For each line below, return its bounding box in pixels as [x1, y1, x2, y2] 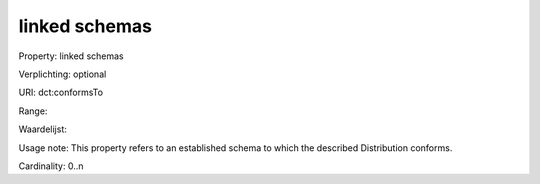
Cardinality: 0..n [18, 160, 84, 172]
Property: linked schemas [18, 50, 124, 62]
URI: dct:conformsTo [18, 86, 104, 99]
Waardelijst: [18, 123, 67, 135]
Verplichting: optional [18, 68, 107, 80]
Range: [18, 105, 48, 117]
